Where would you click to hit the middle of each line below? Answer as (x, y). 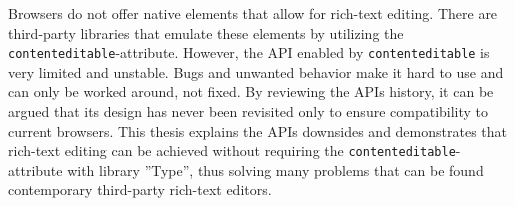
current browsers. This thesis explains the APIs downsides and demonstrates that (257, 130)
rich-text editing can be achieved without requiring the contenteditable (232, 150)
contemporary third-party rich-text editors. (140, 189)
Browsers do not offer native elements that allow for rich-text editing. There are (253, 13)
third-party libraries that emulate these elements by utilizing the (206, 32)
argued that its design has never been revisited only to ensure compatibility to (248, 111)
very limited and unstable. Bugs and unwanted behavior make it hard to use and (256, 71)
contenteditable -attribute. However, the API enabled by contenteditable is (249, 52)
